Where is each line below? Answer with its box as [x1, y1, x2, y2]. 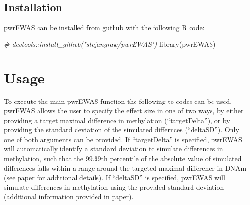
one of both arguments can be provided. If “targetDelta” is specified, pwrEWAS [4, 134, 242, 144]
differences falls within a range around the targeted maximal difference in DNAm [4, 163, 247, 173]
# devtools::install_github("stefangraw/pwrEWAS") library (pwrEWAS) [4, 39, 216, 49]
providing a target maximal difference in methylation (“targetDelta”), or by [4, 115, 230, 125]
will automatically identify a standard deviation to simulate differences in [4, 143, 223, 154]
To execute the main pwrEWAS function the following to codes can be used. [4, 96, 232, 106]
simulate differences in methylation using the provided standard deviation [4, 182, 224, 192]
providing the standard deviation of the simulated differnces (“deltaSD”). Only [4, 124, 239, 135]
